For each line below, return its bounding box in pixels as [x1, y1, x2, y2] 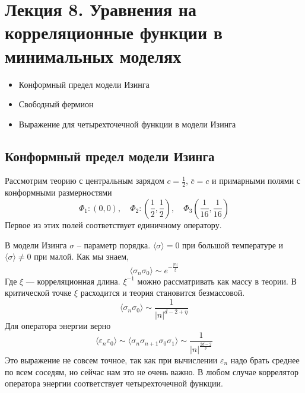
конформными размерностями [5, 186, 112, 199]
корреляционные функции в [5, 20, 223, 44]
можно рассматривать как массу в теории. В [137, 274, 297, 287]
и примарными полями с [212, 174, 301, 187]
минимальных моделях [5, 43, 182, 68]
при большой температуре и [182, 238, 284, 251]
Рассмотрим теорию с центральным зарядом [5, 174, 164, 187]
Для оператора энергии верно [5, 319, 111, 332]
